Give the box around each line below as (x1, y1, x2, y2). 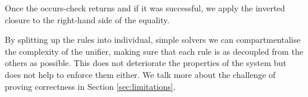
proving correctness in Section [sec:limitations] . (5, 80, 176, 92)
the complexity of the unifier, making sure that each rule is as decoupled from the (5, 45, 303, 57)
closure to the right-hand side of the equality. (5, 13, 170, 26)
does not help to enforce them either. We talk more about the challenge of (5, 68, 276, 80)
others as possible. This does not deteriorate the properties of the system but (5, 57, 287, 69)
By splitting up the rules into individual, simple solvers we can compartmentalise (5, 33, 301, 46)
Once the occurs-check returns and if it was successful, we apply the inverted (5, 2, 285, 14)
